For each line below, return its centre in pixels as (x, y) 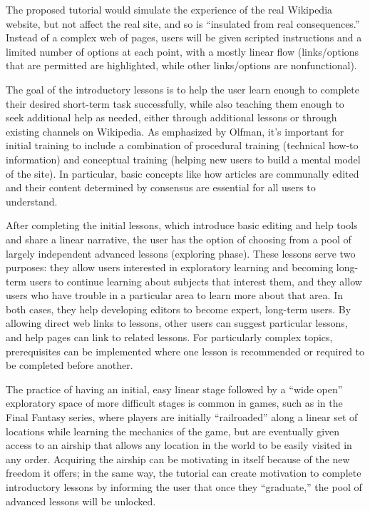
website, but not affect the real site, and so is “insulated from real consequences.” (183, 23)
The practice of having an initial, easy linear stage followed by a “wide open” (174, 389)
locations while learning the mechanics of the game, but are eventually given (173, 431)
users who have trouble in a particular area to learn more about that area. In (174, 295)
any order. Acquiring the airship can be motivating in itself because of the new (178, 459)
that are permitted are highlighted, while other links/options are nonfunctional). (181, 65)
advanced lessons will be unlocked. (81, 501)
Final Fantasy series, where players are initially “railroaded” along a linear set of (182, 417)
